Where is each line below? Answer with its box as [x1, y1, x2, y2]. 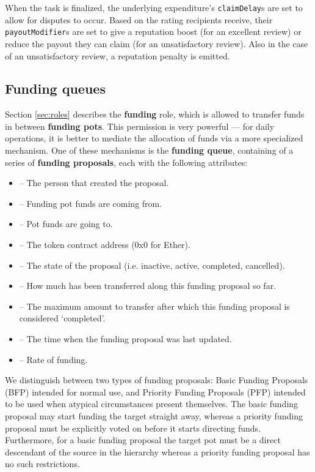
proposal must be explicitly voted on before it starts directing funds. [5, 421, 261, 434]
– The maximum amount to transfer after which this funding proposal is [19, 299, 290, 312]
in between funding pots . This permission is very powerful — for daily [5, 119, 275, 132]
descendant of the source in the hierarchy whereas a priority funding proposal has [5, 445, 310, 458]
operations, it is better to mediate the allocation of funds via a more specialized [5, 132, 303, 144]
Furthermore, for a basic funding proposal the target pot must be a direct [5, 433, 281, 446]
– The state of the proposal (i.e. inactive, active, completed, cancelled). [19, 258, 285, 271]
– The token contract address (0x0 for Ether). [19, 238, 190, 251]
